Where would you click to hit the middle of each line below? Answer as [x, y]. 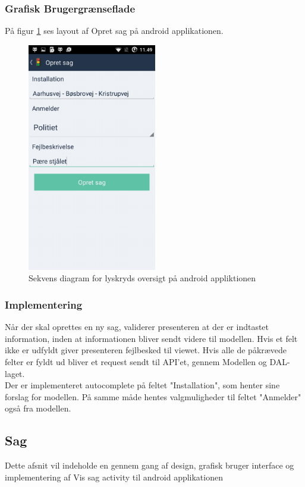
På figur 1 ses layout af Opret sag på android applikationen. [114, 31]
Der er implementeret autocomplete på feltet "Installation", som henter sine [142, 385]
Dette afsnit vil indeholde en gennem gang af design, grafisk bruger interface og [150, 465]
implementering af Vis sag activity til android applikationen [114, 477]
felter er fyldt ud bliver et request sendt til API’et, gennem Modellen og [136, 361]
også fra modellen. [38, 408]
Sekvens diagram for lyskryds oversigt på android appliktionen [142, 278]
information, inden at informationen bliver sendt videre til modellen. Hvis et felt [151, 338]
